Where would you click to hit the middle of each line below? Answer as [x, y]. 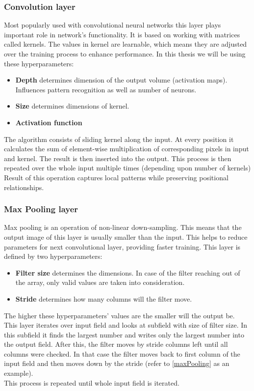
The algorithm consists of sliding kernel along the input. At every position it [119, 139]
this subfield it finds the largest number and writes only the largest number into [124, 334]
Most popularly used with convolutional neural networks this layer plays [113, 25]
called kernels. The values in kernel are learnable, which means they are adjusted [126, 44]
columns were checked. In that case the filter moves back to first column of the [122, 353]
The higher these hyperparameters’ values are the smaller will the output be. [119, 315]
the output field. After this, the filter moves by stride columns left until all [116, 344]
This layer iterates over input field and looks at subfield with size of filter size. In [126, 325]
